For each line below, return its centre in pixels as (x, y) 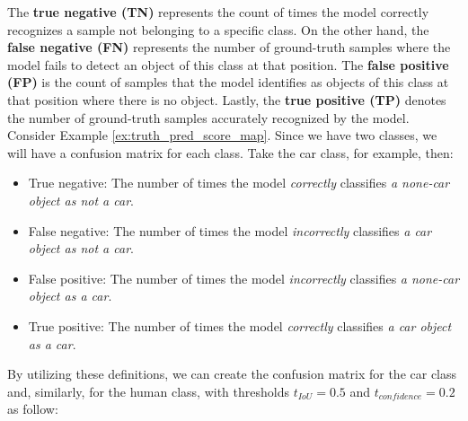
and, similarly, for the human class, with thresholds (148, 391)
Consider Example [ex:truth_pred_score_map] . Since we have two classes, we (222, 135)
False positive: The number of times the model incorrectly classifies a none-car (244, 278)
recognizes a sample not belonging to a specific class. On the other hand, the (218, 29)
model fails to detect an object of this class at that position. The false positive (228, 64)
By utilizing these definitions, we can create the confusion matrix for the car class (232, 374)
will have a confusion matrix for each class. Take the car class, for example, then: (230, 152)
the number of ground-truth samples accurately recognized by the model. (208, 117)
